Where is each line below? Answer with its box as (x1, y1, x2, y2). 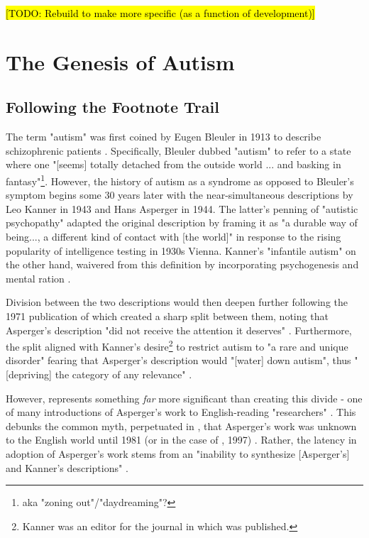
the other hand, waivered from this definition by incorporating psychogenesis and (6, 257, 359, 272)
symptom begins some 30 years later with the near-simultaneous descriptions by (6, 187, 353, 202)
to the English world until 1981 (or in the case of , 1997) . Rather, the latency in (6, 432, 357, 447)
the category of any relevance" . (55, 366, 192, 381)
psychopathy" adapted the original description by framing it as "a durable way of (6, 215, 358, 230)
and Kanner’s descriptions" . (6, 460, 128, 475)
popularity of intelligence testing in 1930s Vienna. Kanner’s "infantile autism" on (6, 243, 356, 258)
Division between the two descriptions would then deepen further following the (6, 295, 348, 309)
